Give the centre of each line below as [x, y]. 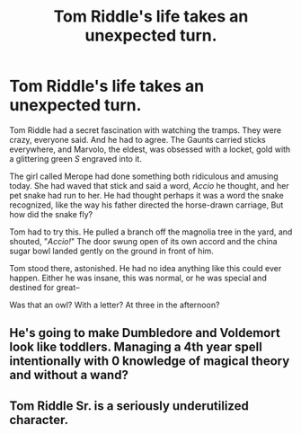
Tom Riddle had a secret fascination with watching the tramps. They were [145, 130]
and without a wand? [69, 375]
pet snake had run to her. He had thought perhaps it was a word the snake [147, 195]
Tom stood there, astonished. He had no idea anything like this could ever [146, 268]
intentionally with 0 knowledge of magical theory [150, 361]
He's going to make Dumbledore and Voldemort [145, 333]
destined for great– [44, 287]
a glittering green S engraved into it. [75, 158]
